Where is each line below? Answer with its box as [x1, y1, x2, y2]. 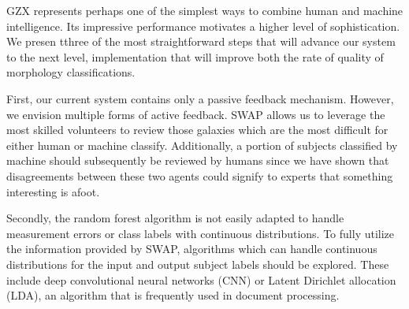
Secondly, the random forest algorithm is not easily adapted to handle [6, 210, 344, 226]
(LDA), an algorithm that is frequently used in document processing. [6, 287, 340, 303]
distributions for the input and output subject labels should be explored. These [6, 255, 389, 272]
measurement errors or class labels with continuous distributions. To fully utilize [6, 225, 395, 241]
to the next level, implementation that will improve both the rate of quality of [6, 48, 384, 65]
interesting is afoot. [6, 183, 100, 199]
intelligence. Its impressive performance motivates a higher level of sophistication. [6, 17, 400, 34]
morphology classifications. [6, 64, 136, 80]
